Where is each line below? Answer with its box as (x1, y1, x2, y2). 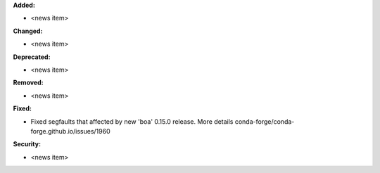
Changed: (13, 27, 43, 35)
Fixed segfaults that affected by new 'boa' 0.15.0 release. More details (30, 117, 234, 126)
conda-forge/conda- (234, 117, 295, 126)
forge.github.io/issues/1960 (30, 127, 110, 135)
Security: (13, 140, 42, 148)
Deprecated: (13, 53, 51, 61)
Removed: (13, 78, 44, 87)
